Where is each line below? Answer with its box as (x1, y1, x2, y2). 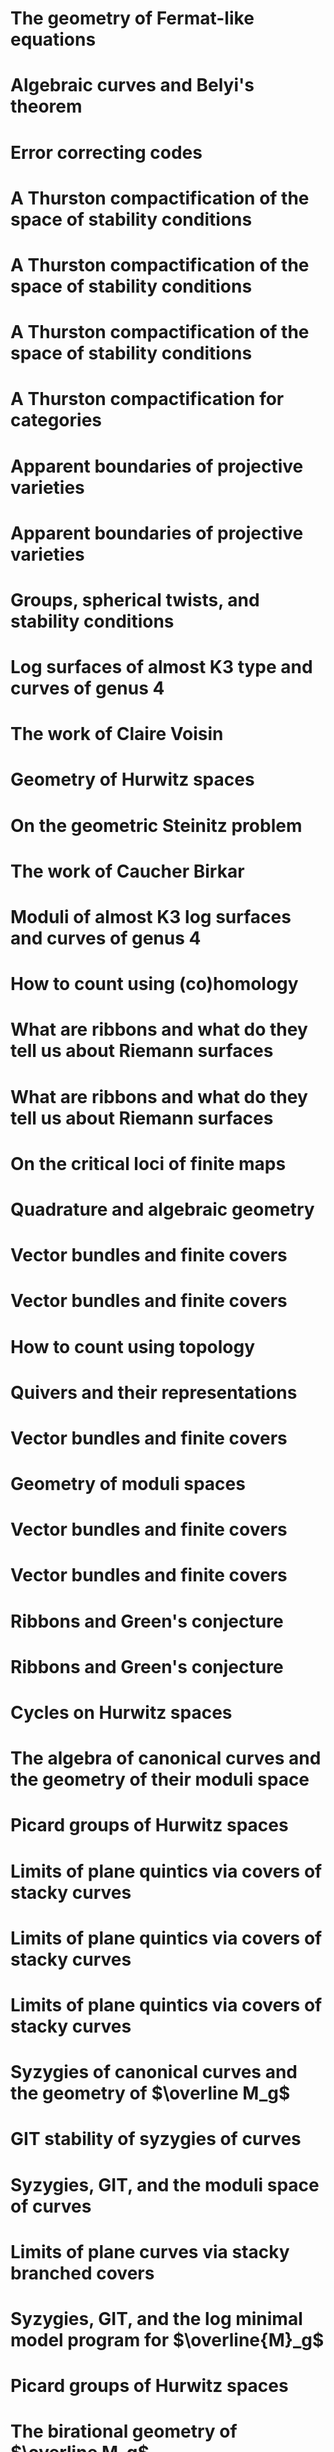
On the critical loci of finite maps (10, 1152, 287, 1175)
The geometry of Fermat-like (10, 7, 255, 30)
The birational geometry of (10, 2420, 238, 2443)
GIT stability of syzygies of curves (10, 2128, 302, 2151)
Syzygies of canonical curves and (10, 2061, 298, 2084)
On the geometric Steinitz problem (10, 814, 303, 837)
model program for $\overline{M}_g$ (10, 2328, 325, 2351)
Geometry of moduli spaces (10, 1473, 246, 1496)
